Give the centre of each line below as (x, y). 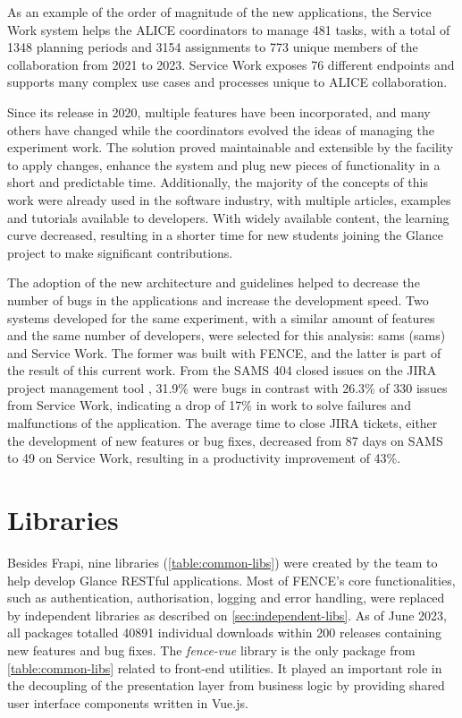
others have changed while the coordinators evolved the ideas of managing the (221, 129)
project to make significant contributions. (120, 252)
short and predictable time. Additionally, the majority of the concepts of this (218, 182)
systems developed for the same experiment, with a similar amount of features (221, 317)
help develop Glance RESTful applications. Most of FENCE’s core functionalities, (231, 580)
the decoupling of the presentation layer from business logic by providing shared (226, 685)
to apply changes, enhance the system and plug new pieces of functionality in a (224, 164)
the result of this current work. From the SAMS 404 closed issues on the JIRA (222, 370)
